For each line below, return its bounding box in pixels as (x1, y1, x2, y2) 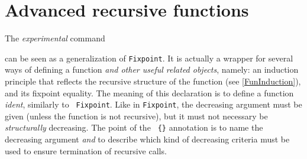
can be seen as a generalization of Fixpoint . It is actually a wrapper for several (5, 51, 293, 64)
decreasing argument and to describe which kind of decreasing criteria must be (5, 133, 290, 145)
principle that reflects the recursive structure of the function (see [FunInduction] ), (5, 74, 301, 87)
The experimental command (5, 32, 105, 44)
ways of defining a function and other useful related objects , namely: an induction (5, 63, 299, 76)
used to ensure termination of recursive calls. (5, 144, 167, 157)
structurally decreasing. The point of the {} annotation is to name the (5, 121, 263, 134)
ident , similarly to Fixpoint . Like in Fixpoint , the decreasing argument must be (5, 98, 302, 111)
